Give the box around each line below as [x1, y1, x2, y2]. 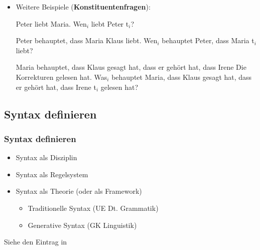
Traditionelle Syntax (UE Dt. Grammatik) [28, 202, 159, 213]
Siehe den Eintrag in [4, 236, 67, 247]
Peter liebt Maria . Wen [16, 18, 87, 29]
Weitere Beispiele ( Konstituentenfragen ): [16, 2, 151, 12]
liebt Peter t [91, 18, 129, 29]
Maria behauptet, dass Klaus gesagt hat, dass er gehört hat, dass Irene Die [16, 62, 246, 72]
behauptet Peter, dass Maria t [162, 35, 254, 46]
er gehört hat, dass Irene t [16, 81, 96, 92]
